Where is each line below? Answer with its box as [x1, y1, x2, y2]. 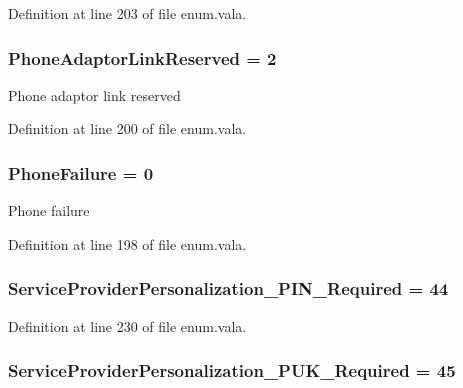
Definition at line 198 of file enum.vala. [8, 233, 247, 254]
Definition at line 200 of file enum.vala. [8, 118, 247, 139]
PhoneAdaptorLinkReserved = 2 [8, 45, 277, 70]
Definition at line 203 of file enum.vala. [8, 3, 247, 23]
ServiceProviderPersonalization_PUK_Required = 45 [8, 358, 456, 383]
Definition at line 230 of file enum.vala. [8, 315, 247, 336]
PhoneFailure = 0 [8, 160, 154, 185]
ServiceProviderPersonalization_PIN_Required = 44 [8, 276, 449, 301]
